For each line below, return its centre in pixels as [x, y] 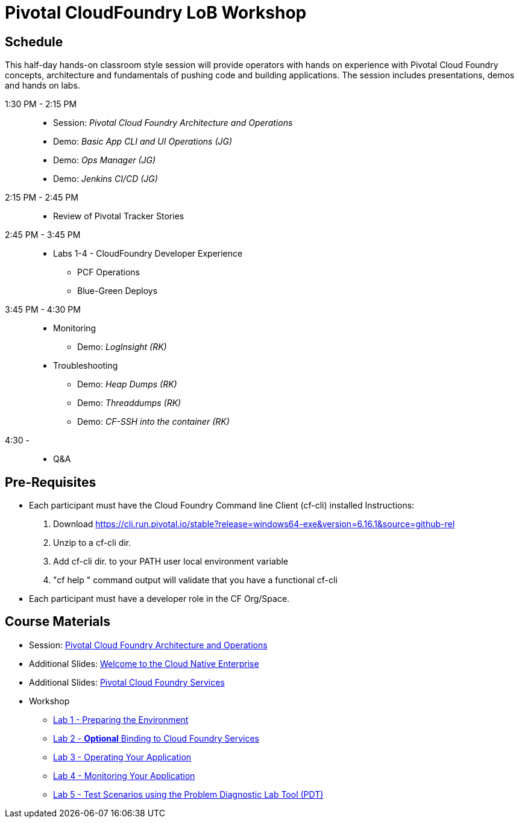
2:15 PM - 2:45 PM [42, 198]
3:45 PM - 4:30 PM [43, 310]
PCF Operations [109, 272]
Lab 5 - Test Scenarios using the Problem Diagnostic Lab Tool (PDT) [188, 794]
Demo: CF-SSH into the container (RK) [153, 422]
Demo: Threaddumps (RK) [129, 403]
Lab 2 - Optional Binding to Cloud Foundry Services [156, 738]
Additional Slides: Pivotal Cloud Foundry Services [127, 682]
